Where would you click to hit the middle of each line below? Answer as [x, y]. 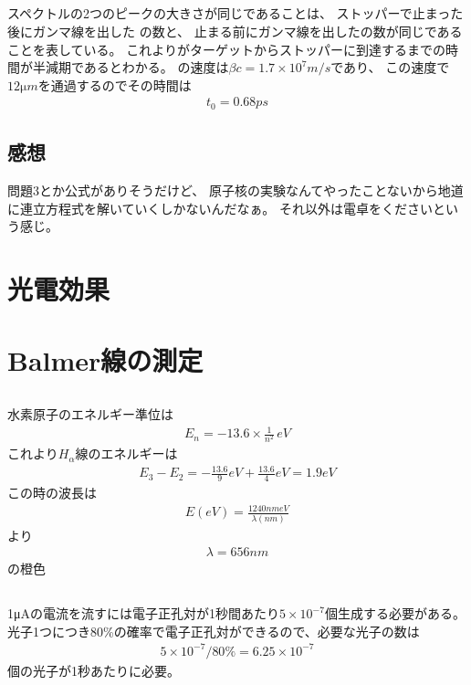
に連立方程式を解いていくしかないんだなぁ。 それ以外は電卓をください [220, 208]
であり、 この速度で [390, 67]
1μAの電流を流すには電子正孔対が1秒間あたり [144, 613]
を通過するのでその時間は [115, 84]
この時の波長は [52, 493]
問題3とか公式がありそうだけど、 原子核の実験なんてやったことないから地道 [235, 190]
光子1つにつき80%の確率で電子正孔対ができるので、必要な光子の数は [214, 631]
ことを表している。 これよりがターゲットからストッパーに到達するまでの [226, 49]
